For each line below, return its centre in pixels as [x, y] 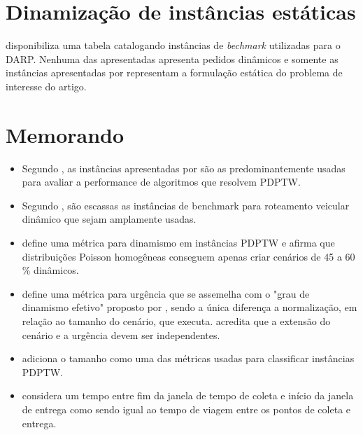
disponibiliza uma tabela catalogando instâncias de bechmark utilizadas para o [173, 45]
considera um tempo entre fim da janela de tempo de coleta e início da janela [188, 395]
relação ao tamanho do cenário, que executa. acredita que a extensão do [176, 320]
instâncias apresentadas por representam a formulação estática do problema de [174, 72]
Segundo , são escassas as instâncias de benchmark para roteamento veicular [186, 205]
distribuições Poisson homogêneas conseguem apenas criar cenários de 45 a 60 [188, 256]
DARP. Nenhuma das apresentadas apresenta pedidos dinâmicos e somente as [172, 58]
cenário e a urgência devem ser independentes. [121, 334]
